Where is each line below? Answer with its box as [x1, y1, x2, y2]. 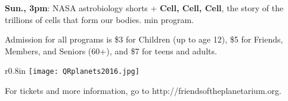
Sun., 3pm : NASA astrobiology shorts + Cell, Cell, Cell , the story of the [5, 2, 284, 14]
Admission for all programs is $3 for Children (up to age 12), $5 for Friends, [5, 33, 283, 45]
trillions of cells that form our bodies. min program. [5, 13, 194, 25]
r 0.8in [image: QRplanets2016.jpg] [5, 64, 140, 77]
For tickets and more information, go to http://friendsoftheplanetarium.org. [5, 84, 281, 97]
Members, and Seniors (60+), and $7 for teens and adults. [5, 44, 217, 57]
